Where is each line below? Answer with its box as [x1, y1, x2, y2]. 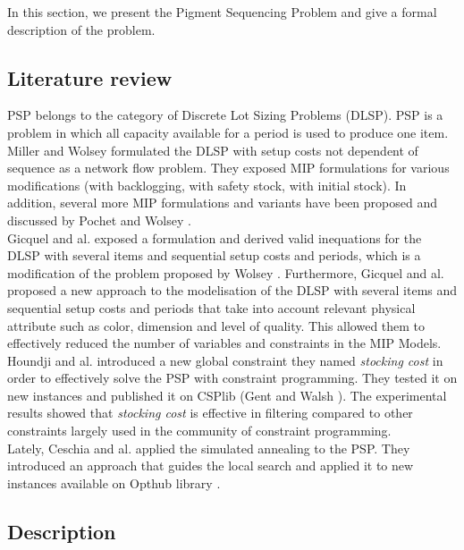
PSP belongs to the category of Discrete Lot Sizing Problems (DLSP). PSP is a [7, 106, 443, 124]
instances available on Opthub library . [7, 473, 221, 492]
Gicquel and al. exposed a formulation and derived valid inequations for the [7, 228, 422, 247]
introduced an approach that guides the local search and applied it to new [7, 456, 414, 475]
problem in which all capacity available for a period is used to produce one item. [7, 123, 449, 141]
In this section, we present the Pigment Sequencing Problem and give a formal [7, 3, 437, 21]
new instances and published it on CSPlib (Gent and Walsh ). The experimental [7, 385, 447, 404]
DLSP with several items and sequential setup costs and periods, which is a [7, 246, 421, 265]
